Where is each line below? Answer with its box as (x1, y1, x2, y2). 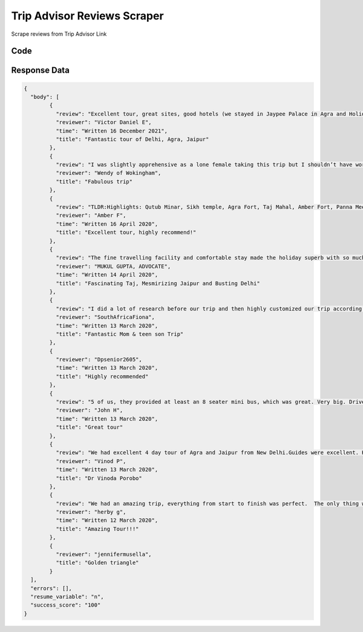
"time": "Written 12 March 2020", (55, 517, 159, 524)
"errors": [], (30, 585, 73, 591)
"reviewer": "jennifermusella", (55, 551, 152, 558)
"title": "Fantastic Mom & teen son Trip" (55, 331, 184, 337)
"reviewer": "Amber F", (55, 212, 126, 219)
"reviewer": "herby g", (55, 509, 126, 516)
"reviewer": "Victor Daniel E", (55, 119, 152, 126)
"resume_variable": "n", (30, 593, 104, 600)
